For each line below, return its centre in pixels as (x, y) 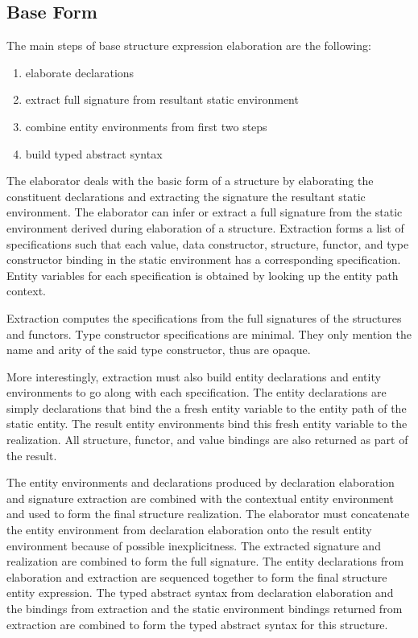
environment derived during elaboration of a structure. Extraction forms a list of (205, 227)
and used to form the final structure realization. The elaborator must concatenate (208, 514)
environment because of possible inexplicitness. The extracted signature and (194, 545)
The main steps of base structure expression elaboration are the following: (189, 45)
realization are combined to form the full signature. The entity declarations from (205, 561)
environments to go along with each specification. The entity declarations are (197, 392)
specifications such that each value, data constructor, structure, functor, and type (208, 243)
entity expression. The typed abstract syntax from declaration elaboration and (200, 593)
